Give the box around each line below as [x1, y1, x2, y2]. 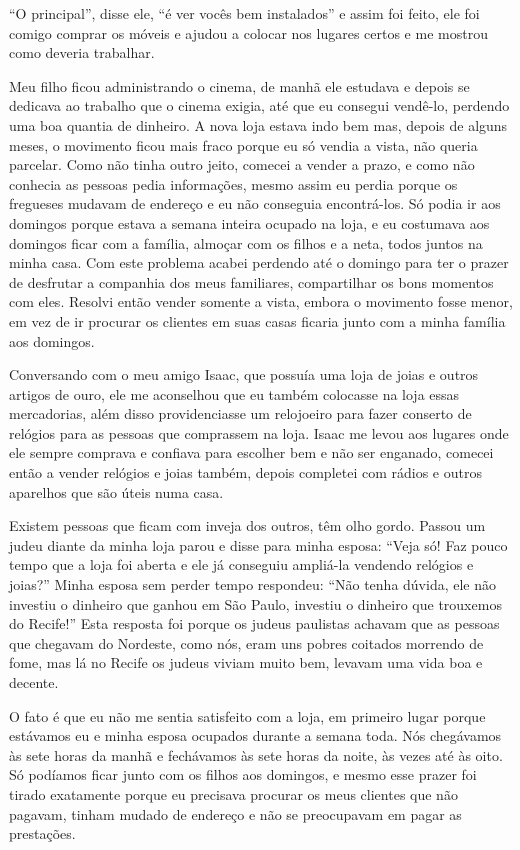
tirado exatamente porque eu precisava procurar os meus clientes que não [9, 783, 458, 804]
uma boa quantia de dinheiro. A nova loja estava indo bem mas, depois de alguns [9, 114, 508, 135]
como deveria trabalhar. [9, 42, 155, 63]
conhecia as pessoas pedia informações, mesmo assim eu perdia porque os [9, 173, 458, 194]
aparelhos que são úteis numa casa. [9, 481, 224, 502]
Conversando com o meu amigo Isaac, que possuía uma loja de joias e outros [9, 364, 479, 385]
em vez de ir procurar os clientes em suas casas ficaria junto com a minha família [9, 310, 506, 331]
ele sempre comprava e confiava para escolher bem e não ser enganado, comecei [9, 442, 494, 463]
